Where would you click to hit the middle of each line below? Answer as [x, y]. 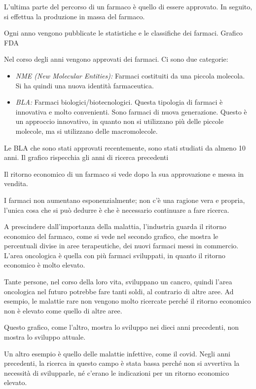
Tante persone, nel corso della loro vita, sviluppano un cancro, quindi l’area [118, 282]
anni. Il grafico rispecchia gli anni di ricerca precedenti [86, 157]
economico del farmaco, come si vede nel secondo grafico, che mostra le [111, 236]
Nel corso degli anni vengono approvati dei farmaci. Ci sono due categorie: [116, 59]
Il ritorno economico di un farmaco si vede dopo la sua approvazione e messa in [124, 174]
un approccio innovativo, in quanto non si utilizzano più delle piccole [120, 121]
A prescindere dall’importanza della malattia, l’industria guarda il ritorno [115, 226]
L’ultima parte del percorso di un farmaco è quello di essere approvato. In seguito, [128, 6]
